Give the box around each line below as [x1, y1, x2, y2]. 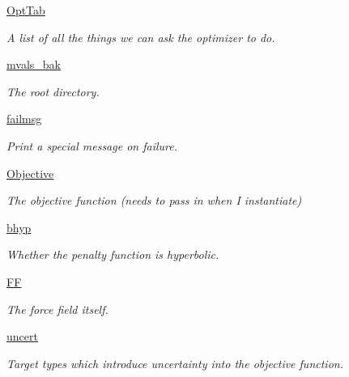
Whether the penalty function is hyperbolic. [6, 246, 219, 263]
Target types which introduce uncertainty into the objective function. [6, 354, 343, 371]
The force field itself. [6, 300, 109, 317]
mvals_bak [6, 56, 61, 73]
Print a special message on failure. [6, 137, 177, 154]
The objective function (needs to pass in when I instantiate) [6, 192, 302, 209]
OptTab [6, 2, 45, 18]
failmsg [6, 110, 42, 127]
